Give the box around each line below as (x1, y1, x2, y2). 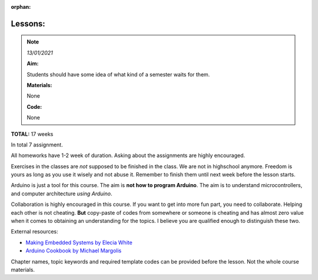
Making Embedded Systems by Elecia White (25, 239, 132, 246)
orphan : (11, 4, 31, 10)
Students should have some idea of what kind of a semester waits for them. (26, 71, 210, 78)
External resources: (11, 228, 58, 235)
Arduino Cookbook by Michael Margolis (25, 247, 122, 254)
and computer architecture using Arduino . (11, 190, 112, 197)
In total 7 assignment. (11, 141, 63, 148)
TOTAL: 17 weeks (11, 130, 54, 138)
